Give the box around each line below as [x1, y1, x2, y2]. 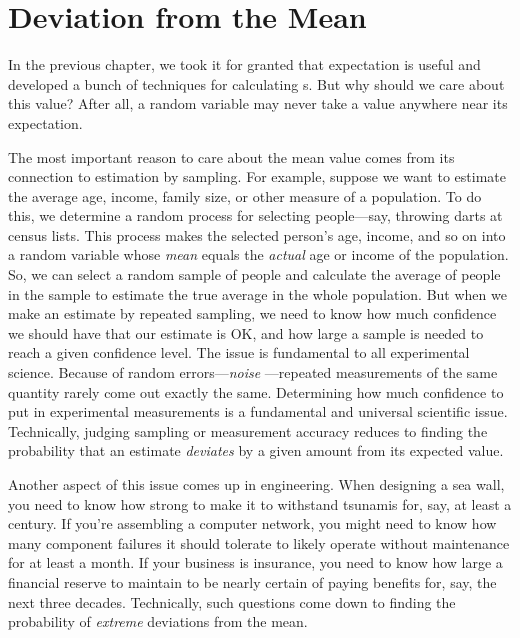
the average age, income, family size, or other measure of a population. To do [8, 185, 482, 206]
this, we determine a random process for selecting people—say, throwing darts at [8, 205, 503, 226]
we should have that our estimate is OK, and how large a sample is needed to [8, 322, 484, 343]
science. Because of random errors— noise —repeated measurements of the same [8, 362, 498, 383]
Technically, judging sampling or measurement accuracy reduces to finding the [8, 420, 488, 441]
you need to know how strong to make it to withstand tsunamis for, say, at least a [8, 493, 512, 514]
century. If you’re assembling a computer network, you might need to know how [8, 513, 497, 534]
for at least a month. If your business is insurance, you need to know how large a [8, 552, 503, 573]
